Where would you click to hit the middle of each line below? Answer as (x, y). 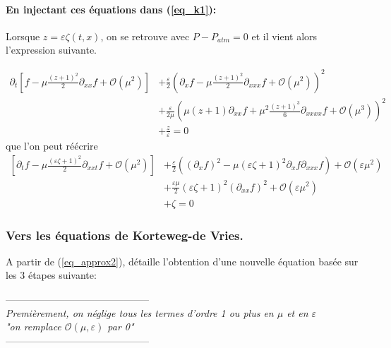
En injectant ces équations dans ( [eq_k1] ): (111, 9)
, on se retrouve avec (145, 36)
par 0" (121, 326)
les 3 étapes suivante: (51, 275)
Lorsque (23, 36)
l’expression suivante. (51, 50)
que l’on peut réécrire (52, 146)
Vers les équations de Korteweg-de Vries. (125, 235)
